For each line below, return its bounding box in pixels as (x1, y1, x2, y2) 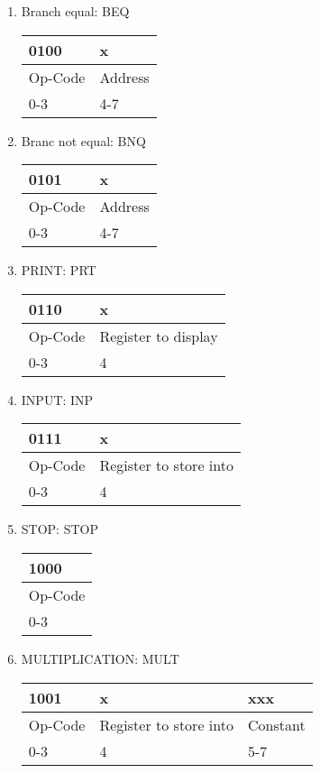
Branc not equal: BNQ (21, 131, 146, 150)
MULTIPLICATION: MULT (21, 649, 179, 667)
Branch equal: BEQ (21, 2, 130, 20)
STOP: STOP (21, 520, 98, 538)
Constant (247, 713, 306, 735)
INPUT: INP (21, 390, 94, 409)
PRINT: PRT (21, 261, 96, 280)
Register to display (99, 325, 218, 346)
